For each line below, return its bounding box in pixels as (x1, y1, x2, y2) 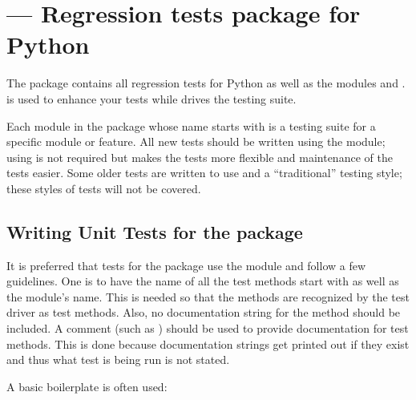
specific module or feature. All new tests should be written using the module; (6, 133, 386, 150)
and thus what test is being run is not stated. (6, 351, 230, 368)
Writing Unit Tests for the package (6, 219, 303, 244)
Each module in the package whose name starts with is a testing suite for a (6, 117, 376, 134)
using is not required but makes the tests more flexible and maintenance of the (6, 148, 393, 165)
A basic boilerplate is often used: (6, 378, 168, 394)
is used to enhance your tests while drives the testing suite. (6, 90, 297, 107)
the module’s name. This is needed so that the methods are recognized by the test (6, 288, 410, 305)
